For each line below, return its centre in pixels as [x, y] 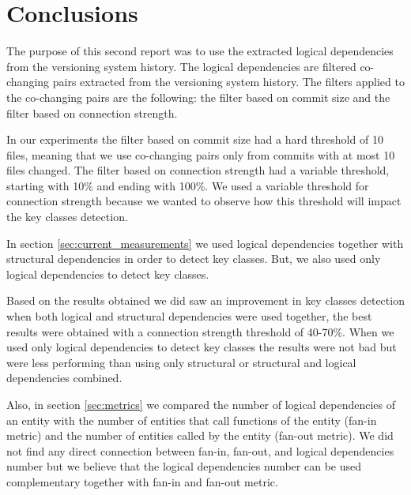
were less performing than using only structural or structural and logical [181, 362]
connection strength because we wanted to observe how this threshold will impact [204, 201]
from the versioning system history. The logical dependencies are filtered [181, 66]
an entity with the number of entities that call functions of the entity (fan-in [192, 420]
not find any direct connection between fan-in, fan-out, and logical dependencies [200, 450]
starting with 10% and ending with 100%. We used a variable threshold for [188, 185]
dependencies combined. [64, 378]
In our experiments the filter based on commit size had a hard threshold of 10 [195, 139]
